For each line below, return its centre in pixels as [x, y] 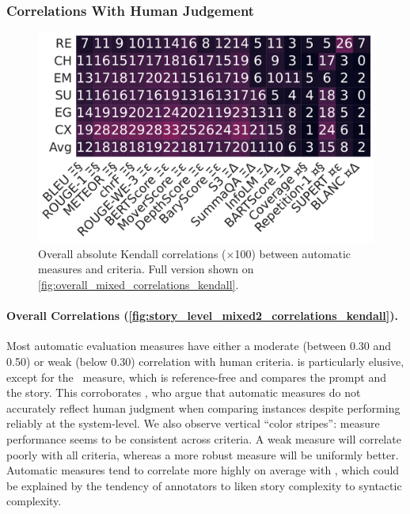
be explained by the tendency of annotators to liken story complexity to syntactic [204, 485]
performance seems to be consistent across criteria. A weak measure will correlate [204, 438]
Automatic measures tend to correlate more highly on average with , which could [203, 470]
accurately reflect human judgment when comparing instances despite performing [203, 407]
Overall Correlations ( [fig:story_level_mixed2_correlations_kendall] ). [202, 316]
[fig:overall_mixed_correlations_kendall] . [139, 284]
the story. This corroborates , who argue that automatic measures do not [184, 392]
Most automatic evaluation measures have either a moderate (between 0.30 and [199, 346]
